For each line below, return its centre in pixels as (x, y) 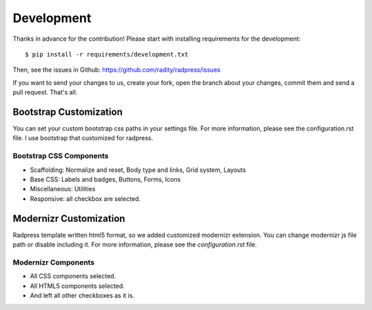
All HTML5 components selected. (77, 286)
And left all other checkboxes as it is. (82, 295)
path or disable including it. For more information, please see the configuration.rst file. (135, 244)
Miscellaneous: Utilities (63, 189)
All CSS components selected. (73, 276)
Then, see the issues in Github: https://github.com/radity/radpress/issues (116, 70)
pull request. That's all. (45, 93)
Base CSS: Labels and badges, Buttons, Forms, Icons (105, 179)
